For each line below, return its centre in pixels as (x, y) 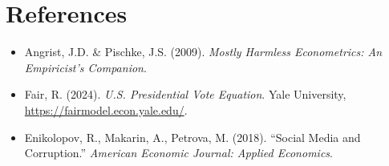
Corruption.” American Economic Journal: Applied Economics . (178, 153)
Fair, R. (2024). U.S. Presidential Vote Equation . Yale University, (185, 94)
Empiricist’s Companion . (85, 67)
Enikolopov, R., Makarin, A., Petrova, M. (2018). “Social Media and (192, 137)
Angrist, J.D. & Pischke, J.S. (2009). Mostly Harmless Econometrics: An (203, 52)
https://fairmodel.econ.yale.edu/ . (106, 109)
